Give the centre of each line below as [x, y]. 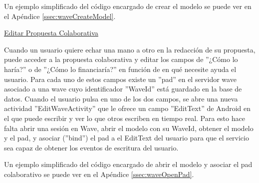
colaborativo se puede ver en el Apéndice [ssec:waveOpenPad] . [99, 174]
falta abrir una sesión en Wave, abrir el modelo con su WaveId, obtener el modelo [129, 128]
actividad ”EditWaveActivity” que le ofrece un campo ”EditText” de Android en [127, 108]
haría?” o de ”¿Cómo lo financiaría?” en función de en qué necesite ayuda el [120, 69]
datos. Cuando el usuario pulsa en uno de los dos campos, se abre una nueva [121, 98]
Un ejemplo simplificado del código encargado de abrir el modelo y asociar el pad [128, 164]
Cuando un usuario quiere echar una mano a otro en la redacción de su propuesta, [130, 49]
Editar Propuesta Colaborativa [51, 33]
